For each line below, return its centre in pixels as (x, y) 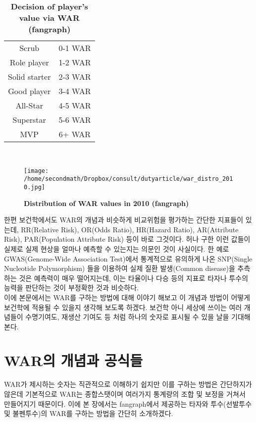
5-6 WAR (75, 120)
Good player (29, 91)
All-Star (29, 105)
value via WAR (49, 18)
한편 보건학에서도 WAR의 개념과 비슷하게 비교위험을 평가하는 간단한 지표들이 (124, 220)
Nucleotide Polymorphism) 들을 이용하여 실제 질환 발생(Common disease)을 (120, 268)
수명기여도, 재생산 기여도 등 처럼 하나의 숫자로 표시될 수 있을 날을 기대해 (138, 317)
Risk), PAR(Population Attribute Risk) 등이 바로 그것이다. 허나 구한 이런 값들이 (127, 239)
